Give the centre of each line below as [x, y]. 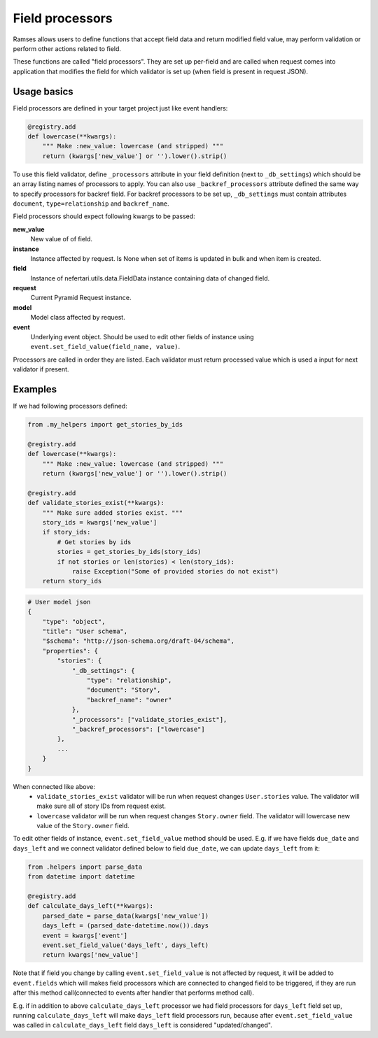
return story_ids [72, 581]
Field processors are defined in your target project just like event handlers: [120, 108]
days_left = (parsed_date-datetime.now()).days [126, 926]
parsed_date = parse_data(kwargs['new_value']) [126, 916]
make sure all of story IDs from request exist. [101, 806]
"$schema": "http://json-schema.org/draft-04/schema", [138, 641]
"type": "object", [74, 621]
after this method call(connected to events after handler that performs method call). [134, 993]
